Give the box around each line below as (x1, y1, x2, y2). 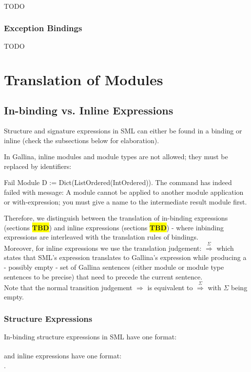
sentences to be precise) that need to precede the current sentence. (4, 271, 203, 281)
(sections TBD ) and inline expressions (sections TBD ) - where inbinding (4, 222, 224, 232)
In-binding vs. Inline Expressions (4, 103, 174, 118)
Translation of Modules (4, 69, 163, 89)
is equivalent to (147, 282, 193, 292)
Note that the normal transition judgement (4, 282, 133, 292)
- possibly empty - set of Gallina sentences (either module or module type (4, 261, 224, 272)
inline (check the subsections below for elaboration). (4, 135, 159, 145)
